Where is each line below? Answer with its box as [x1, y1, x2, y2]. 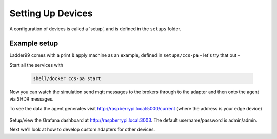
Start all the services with [9, 62, 64, 68]
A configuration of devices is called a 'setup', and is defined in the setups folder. [9, 26, 182, 32]
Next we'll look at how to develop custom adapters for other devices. [9, 126, 155, 133]
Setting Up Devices [9, 8, 93, 19]
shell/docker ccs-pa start [33, 75, 101, 82]
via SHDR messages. [9, 96, 54, 102]
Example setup [9, 39, 58, 48]
